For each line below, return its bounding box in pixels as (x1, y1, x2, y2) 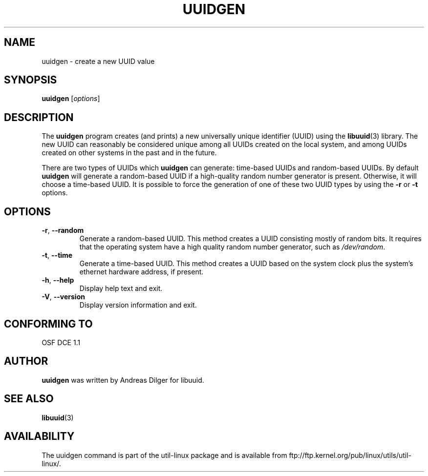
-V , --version (42, 292, 85, 301)
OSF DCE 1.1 (42, 338, 81, 347)
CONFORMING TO (4, 317, 93, 330)
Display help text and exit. (79, 284, 163, 293)
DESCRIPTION (4, 111, 74, 124)
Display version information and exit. (79, 301, 197, 310)
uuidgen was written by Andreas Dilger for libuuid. (42, 375, 204, 384)
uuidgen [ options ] (42, 94, 100, 103)
